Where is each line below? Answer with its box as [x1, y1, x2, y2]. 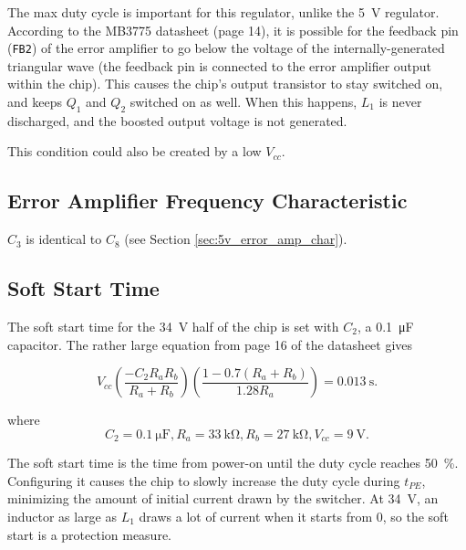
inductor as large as [7, 507, 118, 526]
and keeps [7, 92, 62, 111]
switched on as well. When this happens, [129, 92, 357, 111]
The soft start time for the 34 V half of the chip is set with [7, 317, 339, 336]
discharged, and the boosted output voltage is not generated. [7, 111, 347, 130]
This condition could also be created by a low [7, 142, 262, 161]
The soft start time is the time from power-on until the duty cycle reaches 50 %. [7, 453, 459, 472]
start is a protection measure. [7, 524, 171, 544]
